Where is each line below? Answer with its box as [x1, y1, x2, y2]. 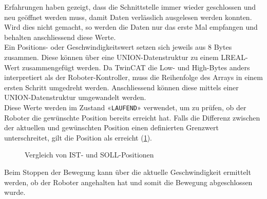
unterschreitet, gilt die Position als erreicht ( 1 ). [4, 132, 152, 143]
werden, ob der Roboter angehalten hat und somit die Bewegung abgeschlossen [4, 176, 253, 187]
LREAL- [221, 51, 248, 62]
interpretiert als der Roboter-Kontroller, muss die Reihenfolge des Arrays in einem [4, 72, 263, 83]
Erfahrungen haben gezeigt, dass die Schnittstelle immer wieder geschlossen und [4, 2, 256, 12]
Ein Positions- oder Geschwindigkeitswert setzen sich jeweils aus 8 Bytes [4, 42, 232, 52]
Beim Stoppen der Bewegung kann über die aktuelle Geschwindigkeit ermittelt [4, 166, 251, 177]
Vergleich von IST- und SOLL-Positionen [25, 149, 154, 160]
